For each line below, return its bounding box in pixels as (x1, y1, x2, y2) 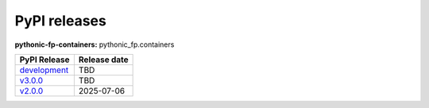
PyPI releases (14, 12, 106, 29)
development (19, 64, 69, 75)
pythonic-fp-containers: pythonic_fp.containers (14, 40, 175, 49)
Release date (78, 54, 129, 65)
